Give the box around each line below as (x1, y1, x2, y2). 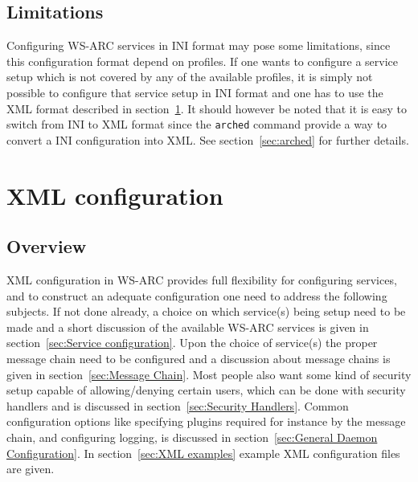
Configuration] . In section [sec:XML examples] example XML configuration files (6, 444, 400, 461)
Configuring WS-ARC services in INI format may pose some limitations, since (6, 37, 391, 54)
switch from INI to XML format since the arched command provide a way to (6, 116, 387, 133)
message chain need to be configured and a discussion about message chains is (6, 349, 391, 366)
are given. (6, 460, 55, 477)
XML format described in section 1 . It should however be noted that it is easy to (6, 100, 408, 116)
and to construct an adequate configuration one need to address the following (6, 287, 387, 304)
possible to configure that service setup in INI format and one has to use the (6, 84, 383, 100)
